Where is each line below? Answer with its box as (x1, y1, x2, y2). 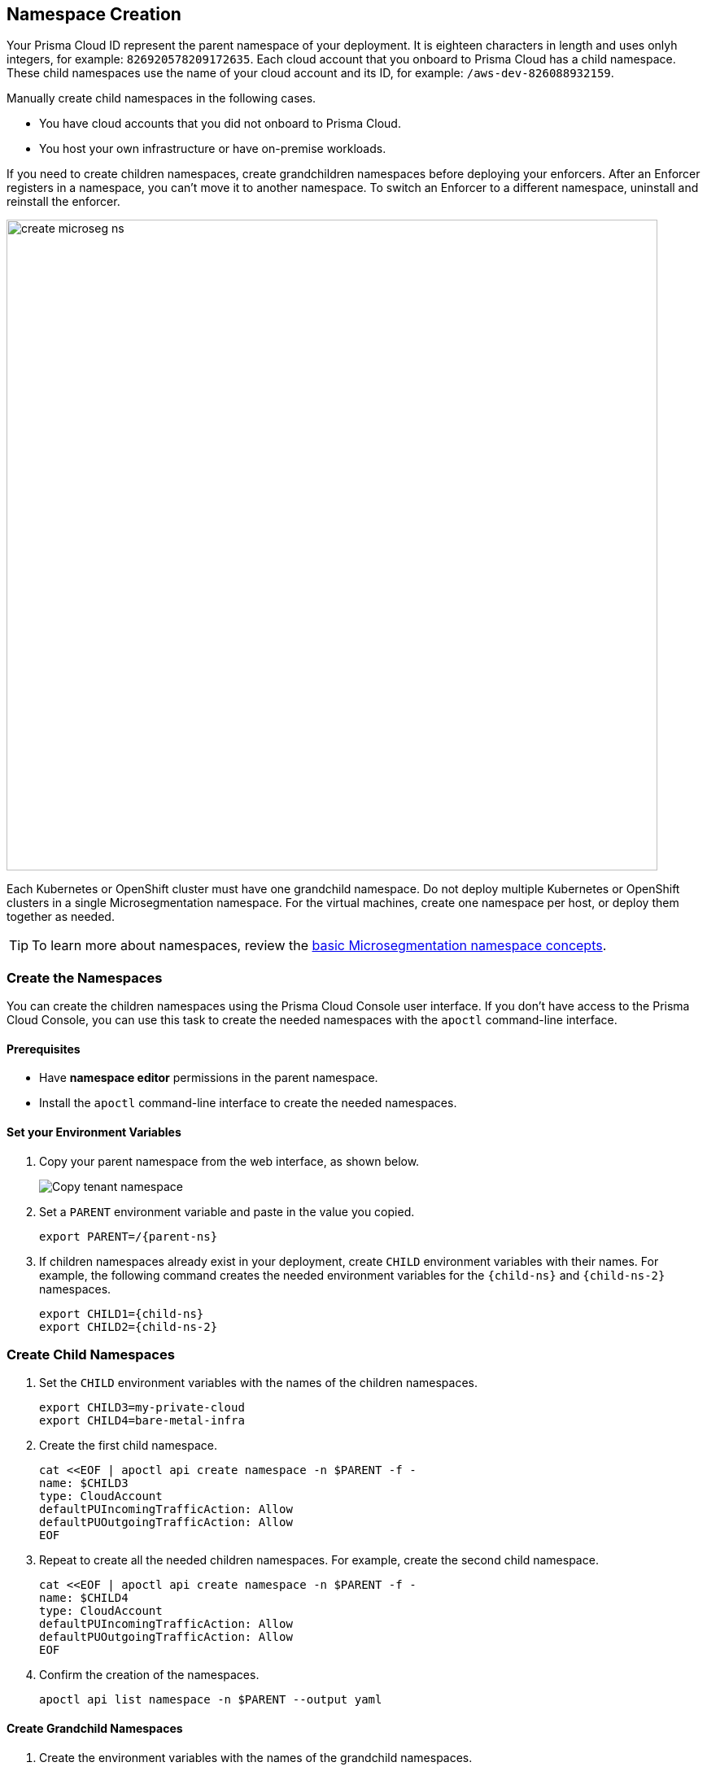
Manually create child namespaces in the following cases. (7, 91, 316, 106)
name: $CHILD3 (39, 1477, 129, 1490)
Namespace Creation (7, 4, 181, 24)
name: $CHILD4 (39, 1591, 129, 1605)
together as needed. (7, 909, 115, 924)
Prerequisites (7, 1041, 81, 1056)
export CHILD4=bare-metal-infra (39, 1414, 245, 1428)
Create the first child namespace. (39, 1438, 217, 1453)
